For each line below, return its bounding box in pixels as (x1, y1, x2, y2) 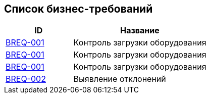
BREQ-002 (6, 74, 46, 84)
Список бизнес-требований (4, 3, 153, 15)
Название (120, 25, 160, 36)
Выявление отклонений (73, 74, 166, 84)
